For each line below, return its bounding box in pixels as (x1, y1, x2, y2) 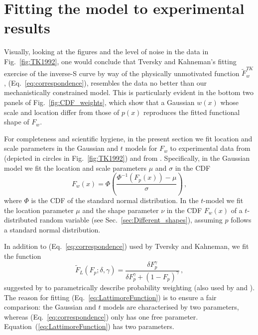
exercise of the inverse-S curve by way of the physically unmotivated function (4, 68, 240, 78)
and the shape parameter (82, 205, 159, 215)
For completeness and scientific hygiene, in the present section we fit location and (4, 133, 253, 143)
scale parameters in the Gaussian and (4, 143, 119, 153)
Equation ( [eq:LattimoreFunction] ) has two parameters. (4, 321, 174, 332)
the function (4, 251, 41, 261)
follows (231, 215, 252, 225)
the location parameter (4, 205, 74, 215)
